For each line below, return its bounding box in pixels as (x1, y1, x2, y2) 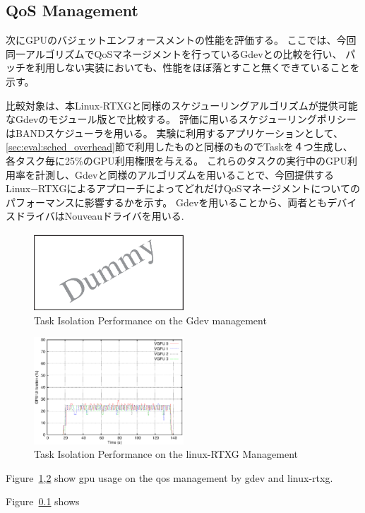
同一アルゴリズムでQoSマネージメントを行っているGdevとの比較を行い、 (6, 46, 342, 61)
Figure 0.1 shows (6, 494, 80, 509)
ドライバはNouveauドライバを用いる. (15, 208, 184, 223)
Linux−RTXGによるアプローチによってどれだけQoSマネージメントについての (6, 181, 360, 196)
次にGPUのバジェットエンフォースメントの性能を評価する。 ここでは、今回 (6, 33, 357, 47)
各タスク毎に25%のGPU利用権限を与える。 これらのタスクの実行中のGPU (6, 153, 347, 167)
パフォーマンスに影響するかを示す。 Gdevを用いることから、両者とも (6, 194, 328, 209)
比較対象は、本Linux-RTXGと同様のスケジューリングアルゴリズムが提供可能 (6, 98, 358, 112)
